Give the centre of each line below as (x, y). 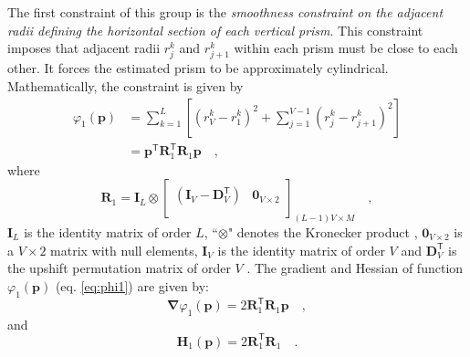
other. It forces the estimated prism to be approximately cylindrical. (198, 68)
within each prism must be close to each (346, 48)
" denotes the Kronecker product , (323, 232)
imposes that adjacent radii (84, 48)
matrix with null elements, (124, 250)
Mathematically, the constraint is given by (125, 85)
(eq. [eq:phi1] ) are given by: (132, 285)
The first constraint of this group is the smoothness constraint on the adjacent (225, 12)
